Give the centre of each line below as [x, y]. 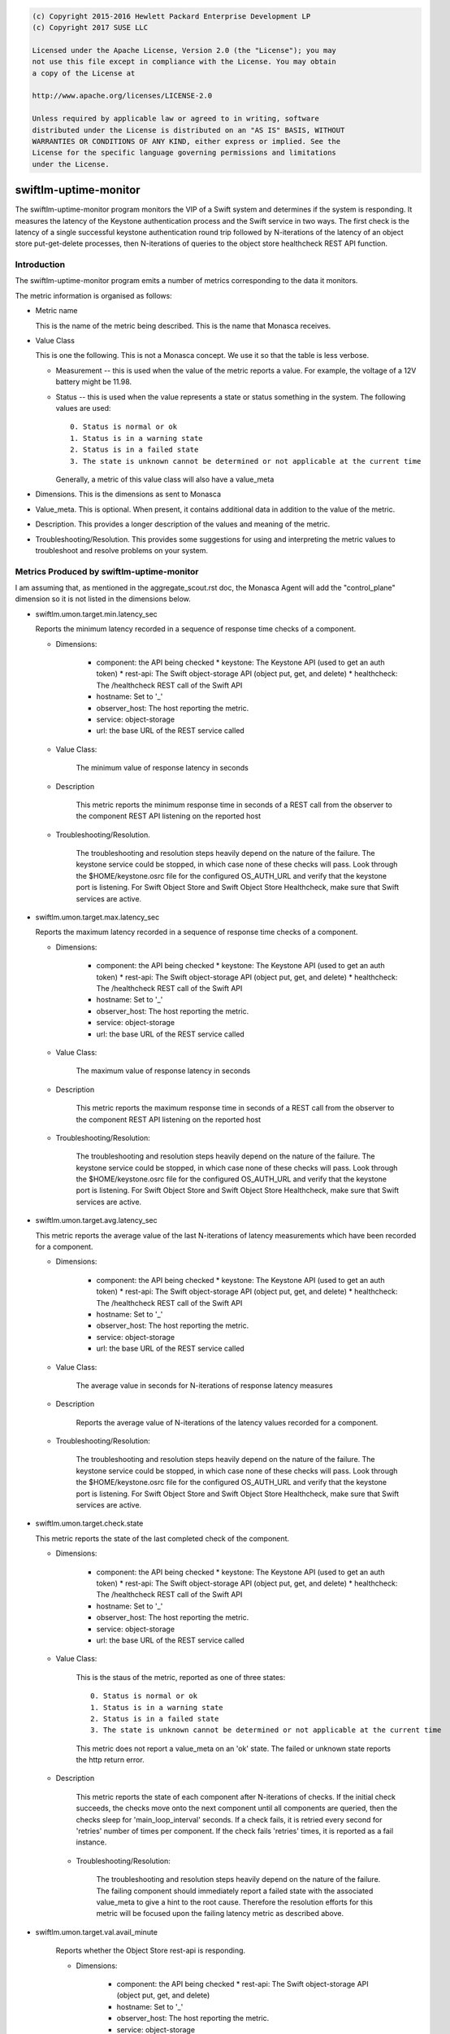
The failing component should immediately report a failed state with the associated [235, 1891]
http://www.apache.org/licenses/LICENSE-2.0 [122, 96]
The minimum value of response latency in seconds [162, 768]
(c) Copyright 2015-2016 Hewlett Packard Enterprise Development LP [171, 16]
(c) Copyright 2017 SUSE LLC [90, 27]
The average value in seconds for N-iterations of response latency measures [204, 1385]
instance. [91, 1842]
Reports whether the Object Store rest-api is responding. [151, 1951]
